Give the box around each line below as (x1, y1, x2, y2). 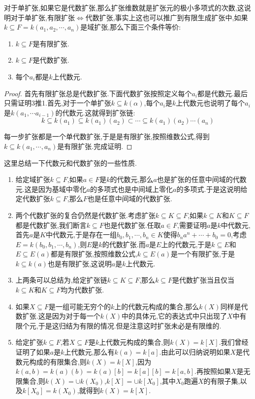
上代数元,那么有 (64, 347, 115, 357)
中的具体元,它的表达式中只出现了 (122, 311, 227, 321)
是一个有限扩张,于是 (170, 249, 235, 259)
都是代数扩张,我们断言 (15, 219, 87, 230)
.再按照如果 (194, 366, 231, 376)
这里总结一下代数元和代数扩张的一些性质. (4, 157, 137, 168)
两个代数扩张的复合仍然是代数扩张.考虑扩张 (15, 210, 156, 220)
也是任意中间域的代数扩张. (87, 193, 172, 204)
